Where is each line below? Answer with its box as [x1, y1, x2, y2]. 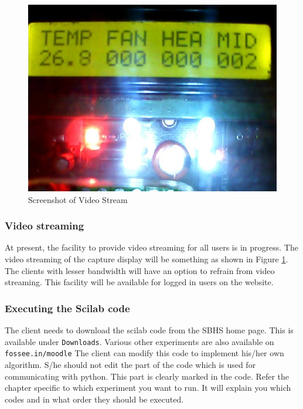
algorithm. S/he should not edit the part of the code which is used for [5, 358, 256, 370]
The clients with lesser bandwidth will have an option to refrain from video [5, 264, 275, 276]
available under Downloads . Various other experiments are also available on [5, 335, 274, 347]
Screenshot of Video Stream [28, 193, 128, 205]
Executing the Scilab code [5, 300, 130, 315]
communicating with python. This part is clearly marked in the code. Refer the [5, 370, 290, 382]
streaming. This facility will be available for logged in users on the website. [5, 276, 274, 288]
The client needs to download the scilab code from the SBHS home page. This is [5, 324, 294, 336]
